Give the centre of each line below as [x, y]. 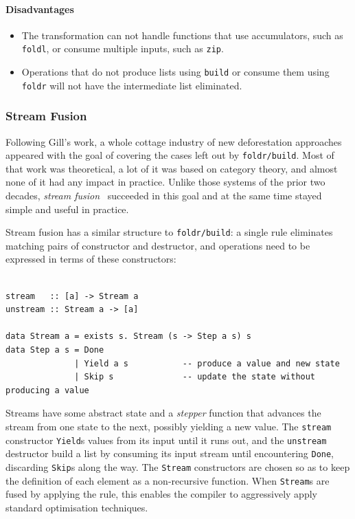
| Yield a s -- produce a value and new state [207, 363]
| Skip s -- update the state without [195, 377]
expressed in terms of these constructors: [91, 259]
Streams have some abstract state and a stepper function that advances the [163, 413]
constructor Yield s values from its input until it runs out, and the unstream [166, 440]
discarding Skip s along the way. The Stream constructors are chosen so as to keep [178, 466]
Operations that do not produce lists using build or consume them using [175, 72]
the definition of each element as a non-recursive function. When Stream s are [168, 480]
